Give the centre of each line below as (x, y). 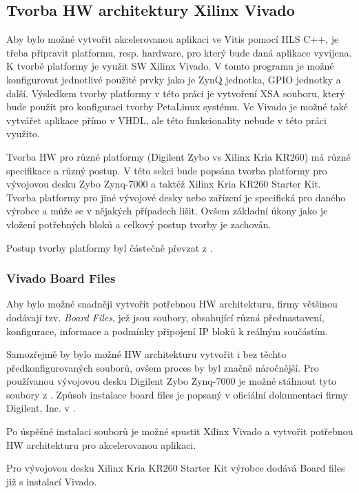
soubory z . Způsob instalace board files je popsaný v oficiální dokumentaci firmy (177, 394)
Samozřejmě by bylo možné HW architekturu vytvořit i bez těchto (146, 354)
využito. (23, 133)
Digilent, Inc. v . (41, 408)
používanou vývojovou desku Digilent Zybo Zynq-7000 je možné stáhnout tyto (172, 381)
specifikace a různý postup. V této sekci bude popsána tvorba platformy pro (167, 170)
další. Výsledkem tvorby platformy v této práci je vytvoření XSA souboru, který (176, 93)
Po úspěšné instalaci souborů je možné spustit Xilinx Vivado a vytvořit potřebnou (180, 431)
